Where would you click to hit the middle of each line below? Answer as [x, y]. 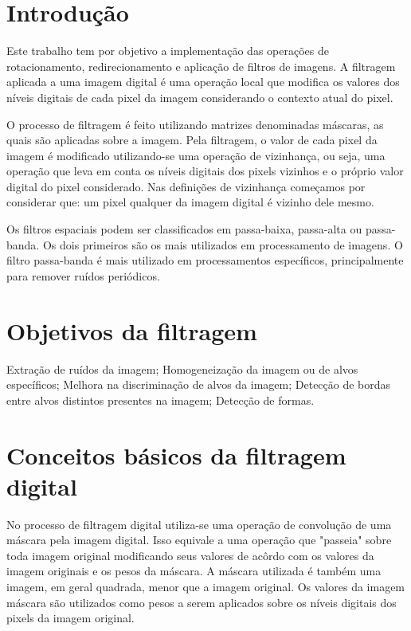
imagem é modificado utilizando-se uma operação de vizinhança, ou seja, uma [196, 155]
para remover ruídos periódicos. [83, 275]
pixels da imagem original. [70, 618]
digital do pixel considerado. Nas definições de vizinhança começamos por [186, 186]
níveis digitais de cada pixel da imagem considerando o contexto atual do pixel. [200, 97]
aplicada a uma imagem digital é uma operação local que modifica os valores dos [203, 82]
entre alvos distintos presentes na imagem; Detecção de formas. [160, 400]
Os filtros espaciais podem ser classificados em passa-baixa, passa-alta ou [184, 229]
